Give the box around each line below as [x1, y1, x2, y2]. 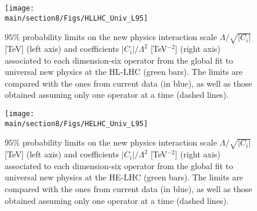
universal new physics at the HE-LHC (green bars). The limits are [5, 171, 243, 183]
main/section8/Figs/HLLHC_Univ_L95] [5, 14, 148, 22]
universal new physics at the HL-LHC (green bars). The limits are [5, 65, 243, 78]
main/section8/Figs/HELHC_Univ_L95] [5, 119, 148, 128]
